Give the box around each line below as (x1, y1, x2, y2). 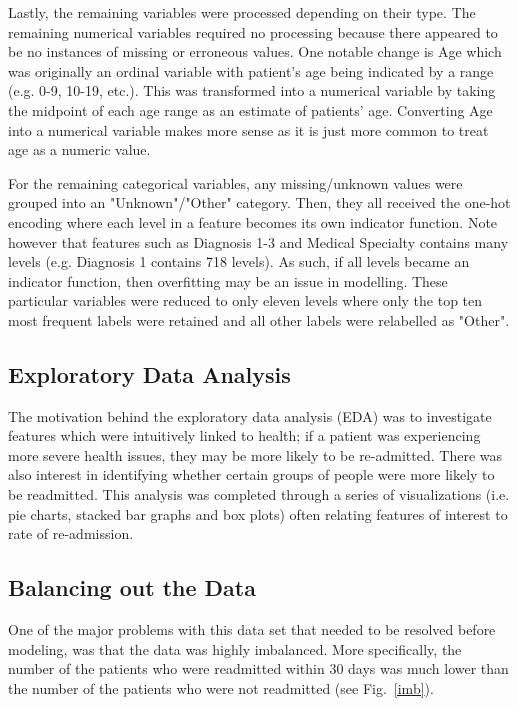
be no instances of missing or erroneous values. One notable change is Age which (8, 41, 502, 62)
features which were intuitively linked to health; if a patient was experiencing (8, 425, 481, 446)
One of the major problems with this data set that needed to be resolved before (8, 619, 496, 640)
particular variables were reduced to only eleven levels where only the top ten (8, 290, 483, 311)
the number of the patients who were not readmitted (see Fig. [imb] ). (8, 677, 434, 698)
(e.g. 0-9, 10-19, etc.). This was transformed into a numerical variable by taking (8, 80, 496, 101)
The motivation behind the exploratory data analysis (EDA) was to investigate (8, 405, 492, 426)
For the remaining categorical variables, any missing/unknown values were (8, 172, 463, 193)
